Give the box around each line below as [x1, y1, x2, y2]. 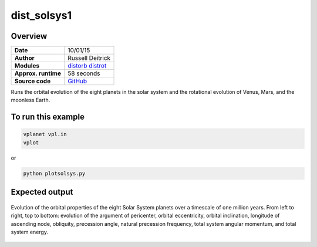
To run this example [11, 112, 85, 122]
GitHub [68, 77, 87, 85]
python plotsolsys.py [23, 170, 86, 177]
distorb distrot [68, 62, 107, 70]
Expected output [11, 187, 73, 197]
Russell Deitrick [68, 54, 111, 62]
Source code [14, 77, 51, 85]
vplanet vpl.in [23, 131, 67, 138]
